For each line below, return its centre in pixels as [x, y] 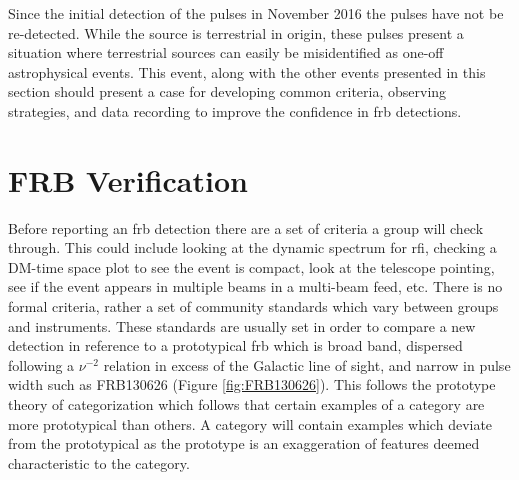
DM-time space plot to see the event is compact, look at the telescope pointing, [251, 266]
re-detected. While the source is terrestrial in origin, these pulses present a [236, 32]
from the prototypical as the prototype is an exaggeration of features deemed [244, 443]
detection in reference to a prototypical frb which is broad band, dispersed [235, 345]
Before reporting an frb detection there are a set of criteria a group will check [246, 227]
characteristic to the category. [99, 462]
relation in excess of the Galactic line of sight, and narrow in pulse [307, 364]
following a [41, 364]
